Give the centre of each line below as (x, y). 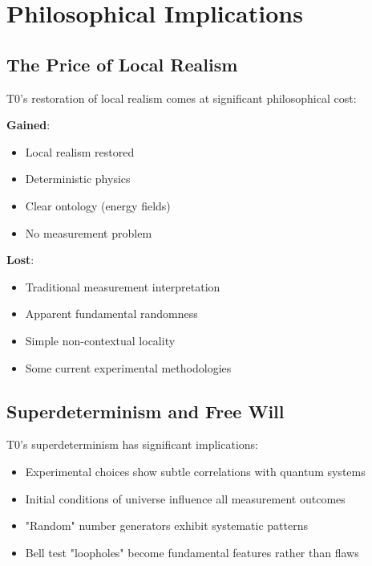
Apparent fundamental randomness (111, 314)
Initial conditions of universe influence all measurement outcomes (185, 498)
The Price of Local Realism (122, 64)
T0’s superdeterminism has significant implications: (132, 444)
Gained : (28, 125)
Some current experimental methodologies (128, 367)
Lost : (20, 260)
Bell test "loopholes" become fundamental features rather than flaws (192, 552)
